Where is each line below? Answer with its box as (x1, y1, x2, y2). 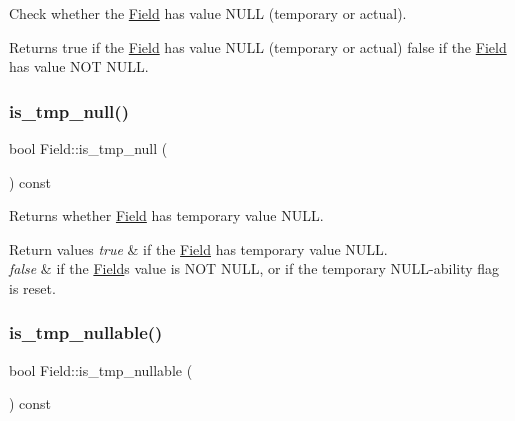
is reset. (9, 277, 56, 298)
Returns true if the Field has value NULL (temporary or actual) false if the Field (9, 36, 507, 57)
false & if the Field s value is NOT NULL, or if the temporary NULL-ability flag (9, 258, 500, 279)
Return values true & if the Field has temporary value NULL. (9, 238, 388, 259)
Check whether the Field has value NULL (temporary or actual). (9, 3, 407, 23)
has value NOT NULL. (9, 56, 149, 77)
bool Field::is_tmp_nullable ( (9, 359, 193, 380)
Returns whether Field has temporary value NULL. (9, 205, 324, 226)
